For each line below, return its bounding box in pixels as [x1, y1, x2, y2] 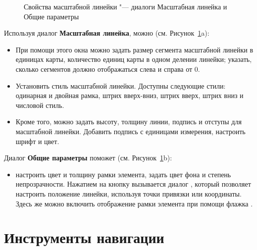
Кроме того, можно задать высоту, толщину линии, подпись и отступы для [15, 116, 242, 127]
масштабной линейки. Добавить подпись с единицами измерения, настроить [15, 126, 246, 136]
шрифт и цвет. [15, 136, 59, 146]
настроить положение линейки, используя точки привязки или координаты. [15, 188, 242, 199]
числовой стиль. [15, 100, 64, 110]
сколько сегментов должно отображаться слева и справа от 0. [15, 63, 200, 74]
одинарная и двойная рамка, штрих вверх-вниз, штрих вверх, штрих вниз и [15, 90, 244, 100]
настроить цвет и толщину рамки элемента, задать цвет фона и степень [15, 169, 231, 179]
